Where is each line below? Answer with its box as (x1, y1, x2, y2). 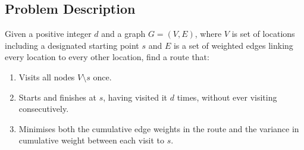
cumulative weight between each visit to (18, 134, 165, 146)
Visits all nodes (18, 70, 75, 83)
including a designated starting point (5, 39, 139, 51)
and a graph (101, 27, 146, 40)
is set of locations (231, 27, 295, 40)
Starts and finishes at (18, 90, 96, 103)
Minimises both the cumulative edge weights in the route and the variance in (18, 122, 299, 135)
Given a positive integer (5, 27, 92, 40)
